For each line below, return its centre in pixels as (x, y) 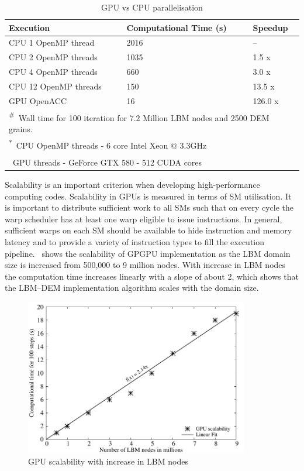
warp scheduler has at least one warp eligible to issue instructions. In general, (144, 219)
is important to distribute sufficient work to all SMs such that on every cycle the (149, 207)
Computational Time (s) (177, 27)
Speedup (270, 27)
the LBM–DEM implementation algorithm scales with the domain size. (132, 288)
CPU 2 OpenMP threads (53, 57)
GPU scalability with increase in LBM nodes (108, 461)
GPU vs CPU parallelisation (152, 7)
